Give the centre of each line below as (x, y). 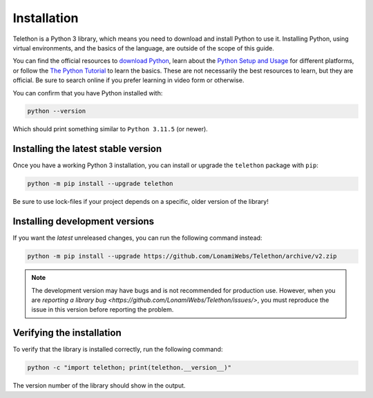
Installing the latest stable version (87, 149)
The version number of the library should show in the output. (99, 386)
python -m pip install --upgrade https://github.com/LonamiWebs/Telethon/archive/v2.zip (182, 256)
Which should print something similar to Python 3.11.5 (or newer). (111, 129)
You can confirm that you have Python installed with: (88, 93)
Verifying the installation (67, 333)
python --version (57, 111)
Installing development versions (84, 221)
